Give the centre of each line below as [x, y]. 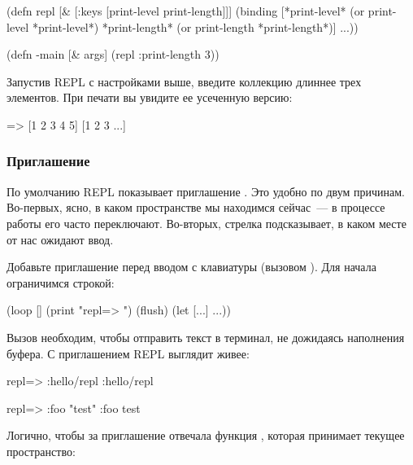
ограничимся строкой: [61, 282]
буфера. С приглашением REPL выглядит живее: [128, 353]
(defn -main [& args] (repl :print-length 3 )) [113, 54]
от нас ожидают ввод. [60, 239]
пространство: [41, 451]
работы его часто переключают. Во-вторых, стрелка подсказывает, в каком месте [206, 223]
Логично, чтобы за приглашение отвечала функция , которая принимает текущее [206, 435]
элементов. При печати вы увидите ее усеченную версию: [150, 97]
